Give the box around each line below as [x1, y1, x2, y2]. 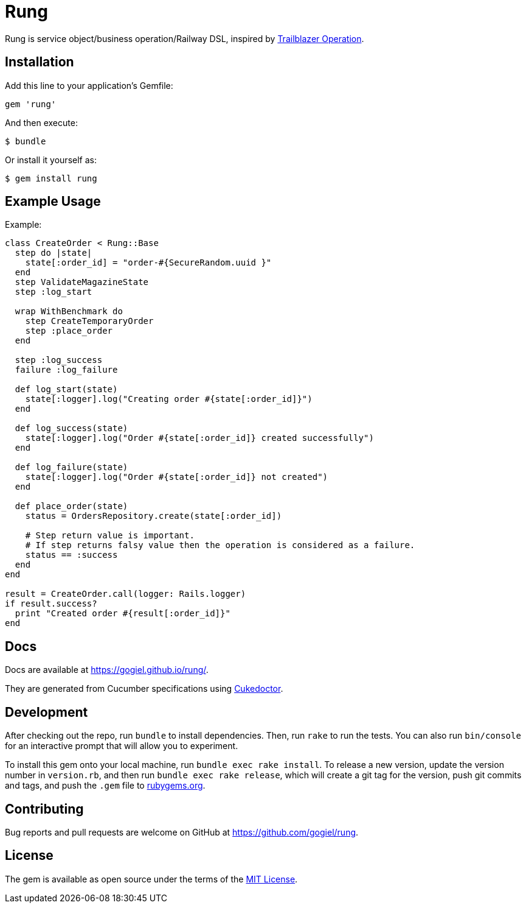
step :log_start [15, 287, 92, 297]
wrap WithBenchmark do [15, 306, 123, 317]
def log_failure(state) [15, 462, 128, 473]
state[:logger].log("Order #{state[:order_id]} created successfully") [25, 433, 374, 443]
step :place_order [25, 326, 113, 336]
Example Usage [5, 194, 101, 209]
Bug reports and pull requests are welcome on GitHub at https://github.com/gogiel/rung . [5, 826, 359, 837]
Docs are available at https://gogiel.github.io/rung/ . [5, 664, 209, 675]
